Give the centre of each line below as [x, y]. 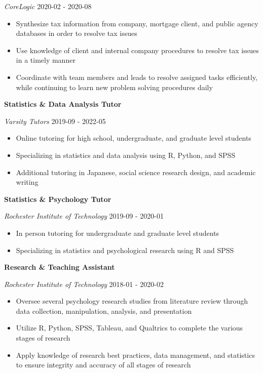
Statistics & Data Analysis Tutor [63, 104]
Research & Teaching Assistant [60, 267]
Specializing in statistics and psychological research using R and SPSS [125, 250]
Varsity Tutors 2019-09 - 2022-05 [55, 121]
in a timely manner [46, 60]
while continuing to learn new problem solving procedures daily [114, 87]
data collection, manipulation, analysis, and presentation [104, 310]
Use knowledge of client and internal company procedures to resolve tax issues [137, 50]
